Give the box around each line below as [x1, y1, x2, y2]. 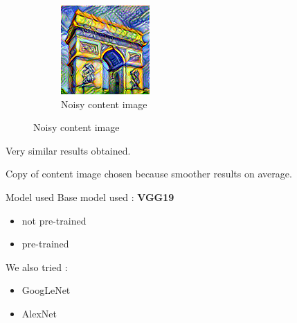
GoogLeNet [21, 283, 71, 297]
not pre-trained [21, 213, 87, 227]
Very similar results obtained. [6, 143, 131, 157]
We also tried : [6, 259, 68, 274]
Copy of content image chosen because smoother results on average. [6, 166, 292, 181]
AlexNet [21, 306, 57, 320]
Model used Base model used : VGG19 [6, 189, 174, 204]
